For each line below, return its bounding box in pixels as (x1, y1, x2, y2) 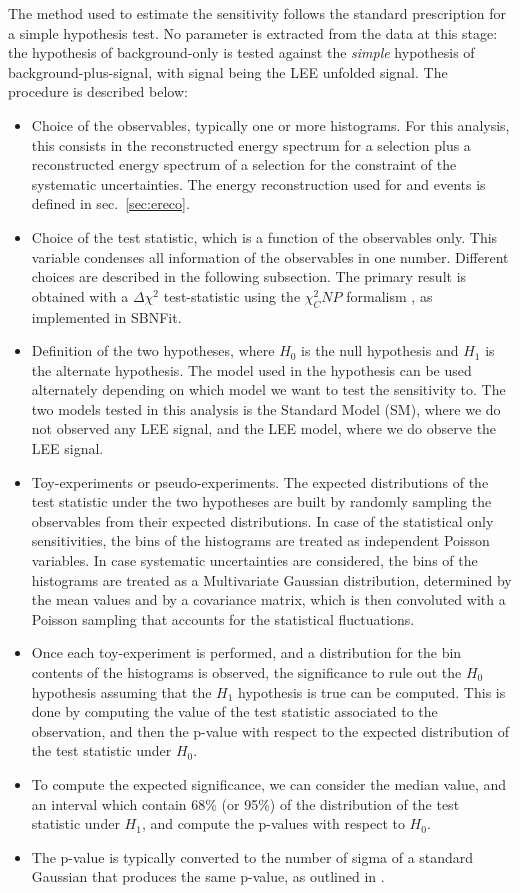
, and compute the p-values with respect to (141, 813, 405, 834)
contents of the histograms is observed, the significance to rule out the (31, 662, 462, 683)
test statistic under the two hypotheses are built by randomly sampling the (31, 491, 492, 512)
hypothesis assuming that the (31, 681, 212, 702)
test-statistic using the (163, 285, 301, 306)
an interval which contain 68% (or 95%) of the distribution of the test (31, 793, 460, 814)
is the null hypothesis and (301, 340, 459, 361)
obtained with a (31, 285, 129, 306)
